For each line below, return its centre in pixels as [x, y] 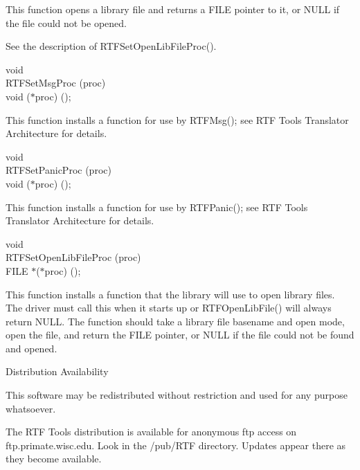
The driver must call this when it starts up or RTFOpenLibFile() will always [169, 308]
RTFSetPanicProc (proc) [58, 170]
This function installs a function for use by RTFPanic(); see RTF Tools [157, 207]
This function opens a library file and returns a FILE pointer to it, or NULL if [173, 9]
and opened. [31, 348]
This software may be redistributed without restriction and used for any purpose [177, 395]
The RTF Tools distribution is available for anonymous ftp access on [151, 432]
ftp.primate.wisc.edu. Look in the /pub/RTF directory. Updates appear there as [176, 445]
